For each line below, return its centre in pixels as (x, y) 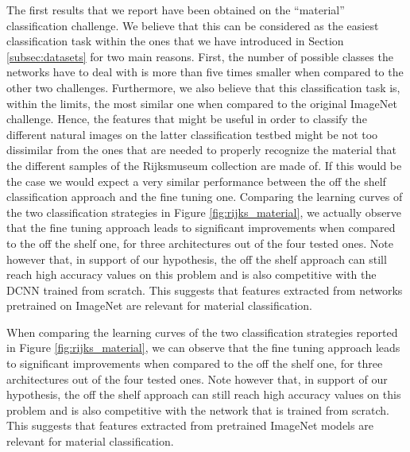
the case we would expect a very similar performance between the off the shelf (196, 181)
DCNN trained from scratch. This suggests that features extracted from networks (205, 290)
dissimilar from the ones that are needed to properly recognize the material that (201, 150)
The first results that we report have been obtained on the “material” (176, 10)
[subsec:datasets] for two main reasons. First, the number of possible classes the (200, 56)
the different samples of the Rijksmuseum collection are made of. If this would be (204, 165)
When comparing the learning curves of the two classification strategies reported (202, 332)
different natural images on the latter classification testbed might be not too (192, 134)
